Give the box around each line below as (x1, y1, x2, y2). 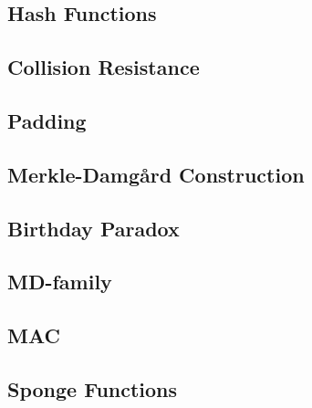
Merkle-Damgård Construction (7, 160, 305, 188)
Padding (7, 106, 87, 134)
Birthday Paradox (7, 214, 180, 242)
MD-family (7, 267, 112, 296)
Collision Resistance (7, 53, 200, 81)
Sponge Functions (7, 374, 178, 403)
